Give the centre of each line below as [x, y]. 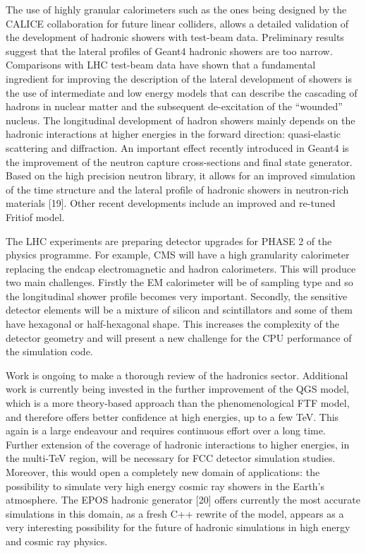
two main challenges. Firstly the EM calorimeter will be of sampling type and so [179, 282]
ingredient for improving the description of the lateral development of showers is [179, 78]
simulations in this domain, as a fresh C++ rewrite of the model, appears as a [175, 513]
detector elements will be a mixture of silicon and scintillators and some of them [179, 310]
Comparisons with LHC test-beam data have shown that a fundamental [161, 65]
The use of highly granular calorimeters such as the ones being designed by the [176, 9]
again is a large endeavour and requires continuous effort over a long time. [166, 430]
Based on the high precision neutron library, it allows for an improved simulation [181, 176]
